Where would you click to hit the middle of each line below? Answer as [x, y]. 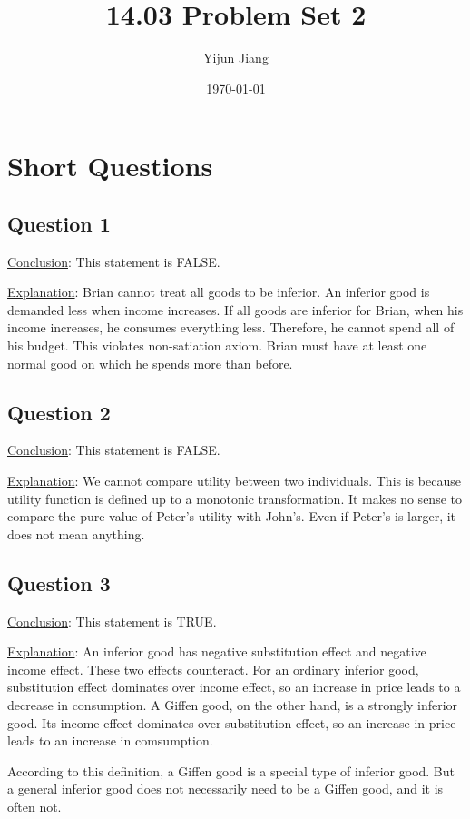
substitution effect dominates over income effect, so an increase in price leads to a [234, 687]
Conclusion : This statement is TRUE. [112, 621]
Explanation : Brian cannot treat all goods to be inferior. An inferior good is [219, 292]
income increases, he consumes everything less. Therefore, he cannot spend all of [231, 327]
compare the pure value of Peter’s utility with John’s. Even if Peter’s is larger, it [232, 516]
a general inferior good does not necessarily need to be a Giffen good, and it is [225, 789]
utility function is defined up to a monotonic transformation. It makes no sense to [235, 498]
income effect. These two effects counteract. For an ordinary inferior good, [213, 669]
